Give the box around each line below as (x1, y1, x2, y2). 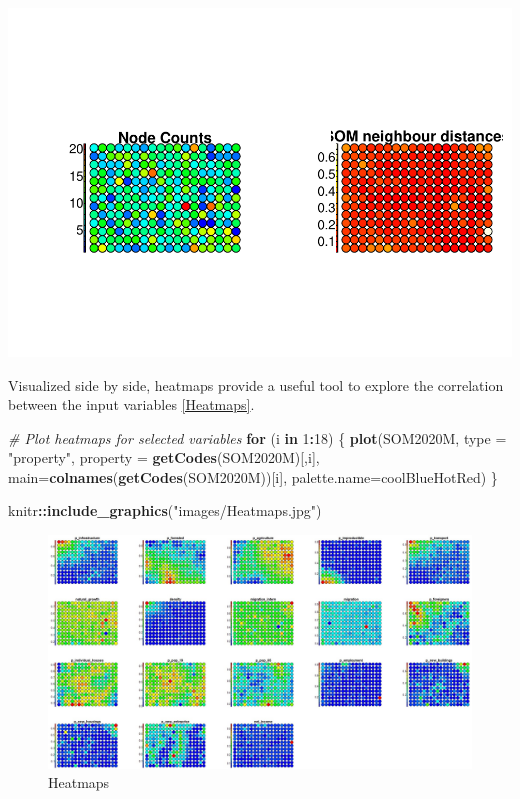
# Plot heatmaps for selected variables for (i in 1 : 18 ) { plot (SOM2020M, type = (8, 427, 507, 448)
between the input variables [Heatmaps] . (8, 394, 255, 415)
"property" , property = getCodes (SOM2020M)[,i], (8, 447, 320, 468)
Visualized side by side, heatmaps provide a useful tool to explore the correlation (8, 374, 504, 395)
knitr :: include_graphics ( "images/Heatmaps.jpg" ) (8, 500, 322, 521)
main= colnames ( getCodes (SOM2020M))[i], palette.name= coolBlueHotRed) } (8, 466, 498, 487)
